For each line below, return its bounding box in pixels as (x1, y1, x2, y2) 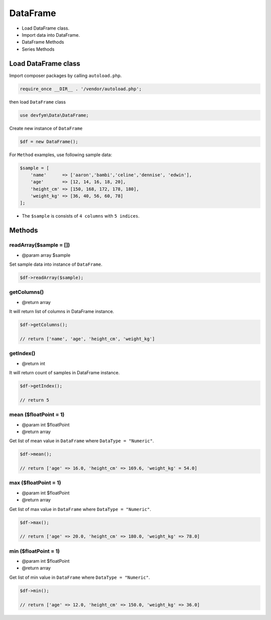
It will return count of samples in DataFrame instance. (9, 370, 120, 375)
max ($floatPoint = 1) (9, 479, 61, 486)
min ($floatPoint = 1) (9, 548, 60, 555)
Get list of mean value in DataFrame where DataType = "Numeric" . (9, 438, 154, 444)
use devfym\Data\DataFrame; (20, 112, 89, 118)
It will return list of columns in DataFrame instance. (9, 308, 114, 315)
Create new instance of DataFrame (9, 125, 83, 131)
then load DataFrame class (9, 98, 66, 105)
